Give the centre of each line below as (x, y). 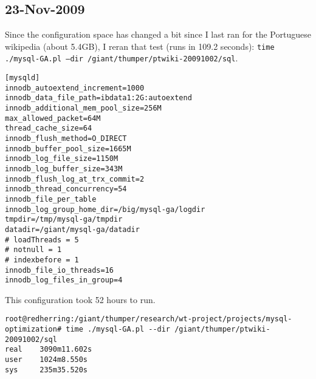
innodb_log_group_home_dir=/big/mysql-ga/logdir (105, 209)
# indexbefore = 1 (42, 260)
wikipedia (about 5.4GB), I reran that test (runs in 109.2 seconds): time (140, 46)
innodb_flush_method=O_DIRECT (66, 139)
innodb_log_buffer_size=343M (64, 169)
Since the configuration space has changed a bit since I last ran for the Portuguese (158, 34)
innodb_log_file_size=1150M (62, 159)
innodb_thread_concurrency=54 (66, 189)
